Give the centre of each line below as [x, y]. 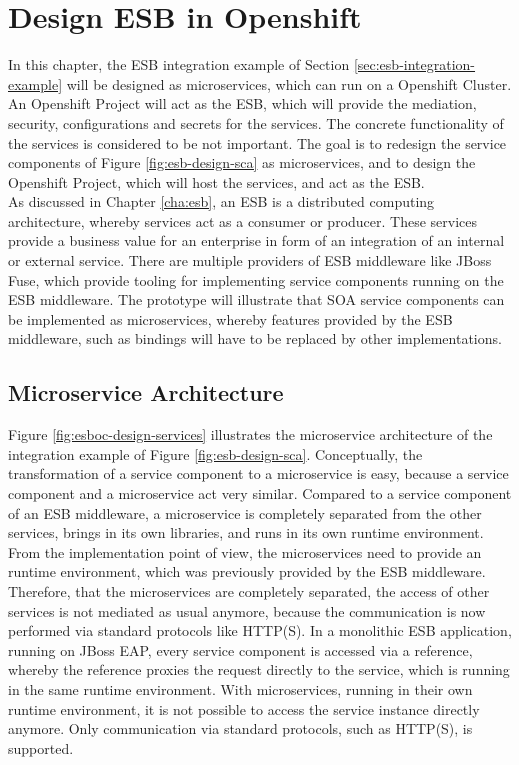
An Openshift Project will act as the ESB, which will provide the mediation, [242, 103]
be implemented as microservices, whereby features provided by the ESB [230, 318]
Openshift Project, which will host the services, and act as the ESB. [216, 181]
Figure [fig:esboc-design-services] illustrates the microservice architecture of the [250, 434]
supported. [41, 747]
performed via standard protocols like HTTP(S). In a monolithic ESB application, [260, 630]
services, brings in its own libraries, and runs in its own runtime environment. [246, 532]
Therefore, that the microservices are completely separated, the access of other [249, 590]
